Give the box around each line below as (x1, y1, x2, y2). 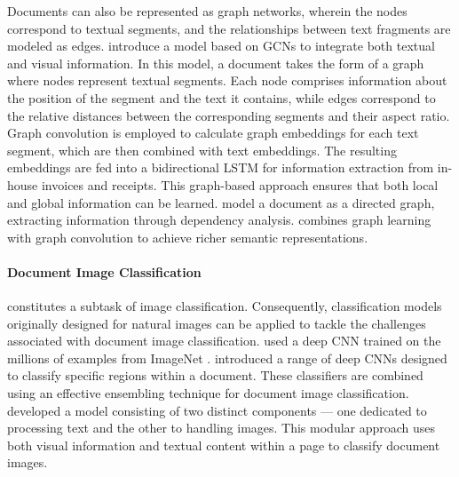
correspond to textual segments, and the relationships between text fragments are (7, 19, 451, 37)
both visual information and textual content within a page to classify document (7, 435, 440, 454)
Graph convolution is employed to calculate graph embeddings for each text (7, 123, 419, 142)
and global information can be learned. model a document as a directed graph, (7, 193, 435, 211)
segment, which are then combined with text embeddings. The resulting (7, 140, 397, 159)
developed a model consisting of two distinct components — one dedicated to (7, 401, 427, 419)
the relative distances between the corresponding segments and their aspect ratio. (7, 106, 450, 124)
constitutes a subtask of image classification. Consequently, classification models (7, 297, 442, 315)
